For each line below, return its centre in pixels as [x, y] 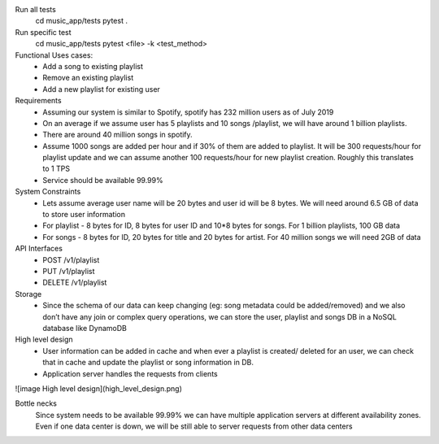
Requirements [38, 101]
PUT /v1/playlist [69, 271]
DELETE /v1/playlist [75, 283]
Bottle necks [36, 403]
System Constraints [48, 192]
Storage [28, 294]
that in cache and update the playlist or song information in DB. [148, 363]
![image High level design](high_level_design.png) [99, 388]
